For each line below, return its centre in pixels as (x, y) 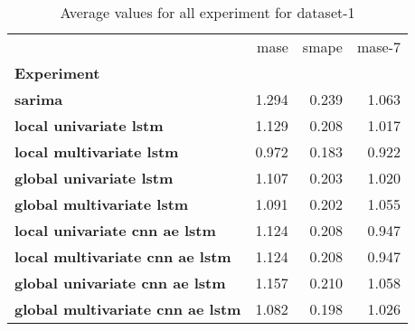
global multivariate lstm (102, 204)
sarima (39, 99)
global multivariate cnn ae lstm (128, 309)
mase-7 (379, 47)
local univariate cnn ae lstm (115, 230)
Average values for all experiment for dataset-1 (207, 12)
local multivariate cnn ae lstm (123, 256)
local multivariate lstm (97, 151)
